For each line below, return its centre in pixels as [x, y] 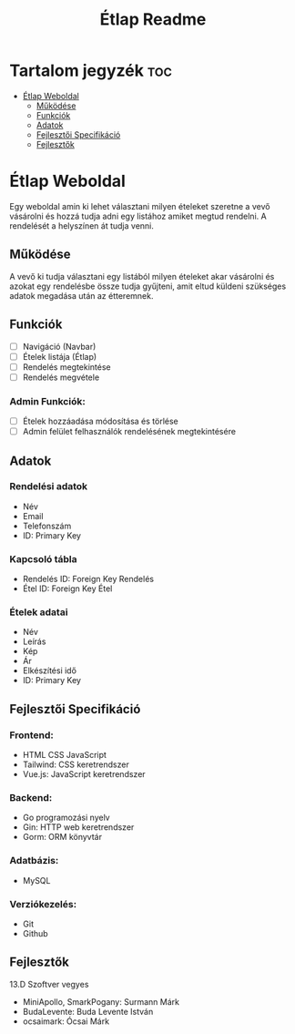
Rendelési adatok [49, 486]
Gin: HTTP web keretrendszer [78, 827]
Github [35, 934]
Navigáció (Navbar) [59, 346]
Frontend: [32, 735]
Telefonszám [47, 526]
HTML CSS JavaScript [65, 755]
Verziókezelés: [43, 904]
